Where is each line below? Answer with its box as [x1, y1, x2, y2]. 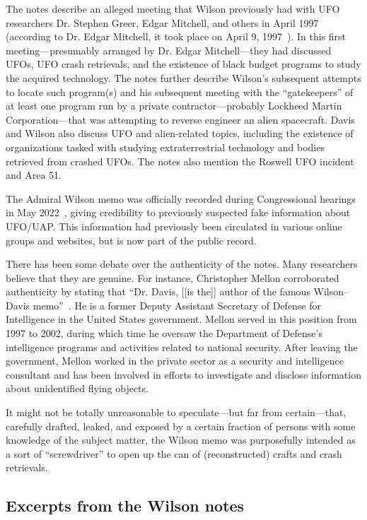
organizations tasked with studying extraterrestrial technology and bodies [6, 139, 325, 154]
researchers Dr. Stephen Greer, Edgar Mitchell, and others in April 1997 [6, 15, 319, 30]
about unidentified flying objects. [6, 381, 148, 396]
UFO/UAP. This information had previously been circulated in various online [6, 218, 342, 233]
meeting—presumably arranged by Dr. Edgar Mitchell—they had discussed [6, 42, 332, 57]
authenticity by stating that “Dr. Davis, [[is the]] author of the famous [6, 284, 310, 299]
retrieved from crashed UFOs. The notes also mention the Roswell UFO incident [6, 153, 354, 168]
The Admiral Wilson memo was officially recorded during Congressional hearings [6, 191, 356, 206]
